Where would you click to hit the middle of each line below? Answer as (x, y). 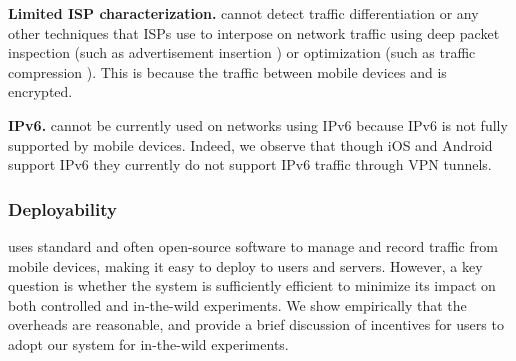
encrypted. (40, 91)
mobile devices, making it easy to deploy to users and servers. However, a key (245, 265)
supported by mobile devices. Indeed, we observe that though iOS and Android (250, 144)
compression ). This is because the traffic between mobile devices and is (227, 71)
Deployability (62, 208)
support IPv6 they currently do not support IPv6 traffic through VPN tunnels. (250, 164)
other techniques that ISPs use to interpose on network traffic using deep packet (254, 32)
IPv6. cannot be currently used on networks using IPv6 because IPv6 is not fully (258, 124)
